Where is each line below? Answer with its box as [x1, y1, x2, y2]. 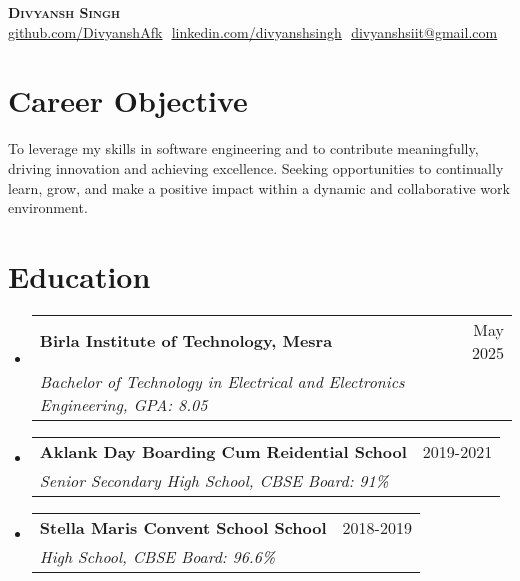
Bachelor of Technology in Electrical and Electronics [39, 369, 405, 393]
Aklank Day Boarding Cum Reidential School [39, 439, 407, 463]
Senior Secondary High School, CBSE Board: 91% [39, 468, 389, 492]
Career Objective [8, 80, 248, 121]
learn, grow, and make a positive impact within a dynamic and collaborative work [8, 177, 510, 198]
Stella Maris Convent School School [39, 515, 327, 539]
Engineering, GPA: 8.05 [39, 392, 208, 416]
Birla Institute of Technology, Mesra [39, 329, 333, 353]
